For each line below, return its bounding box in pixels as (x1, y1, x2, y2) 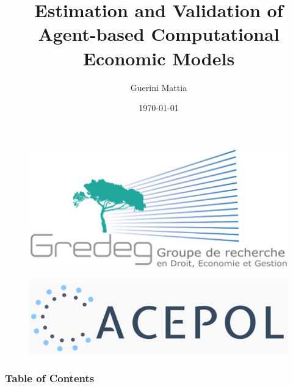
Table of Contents (5, 370, 95, 385)
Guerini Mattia (130, 81, 187, 93)
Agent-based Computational (38, 21, 280, 46)
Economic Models (82, 45, 235, 70)
